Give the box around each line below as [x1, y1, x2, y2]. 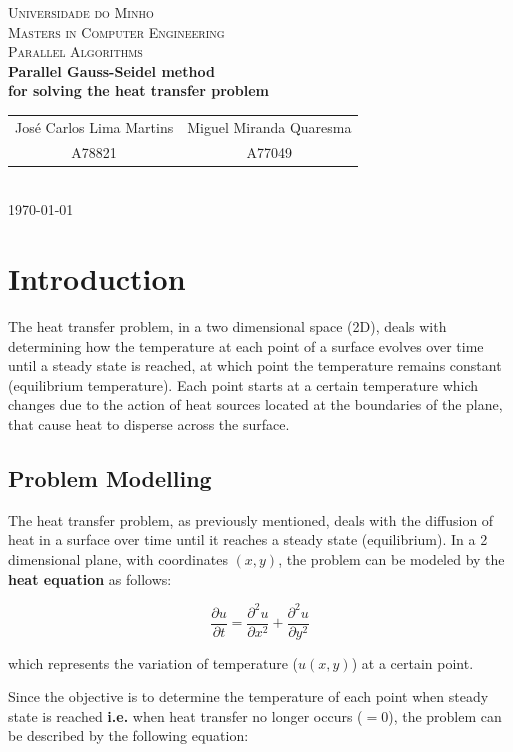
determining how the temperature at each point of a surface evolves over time [8, 335, 484, 356]
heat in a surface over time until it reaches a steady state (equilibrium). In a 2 [8, 529, 488, 550]
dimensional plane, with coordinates [8, 548, 228, 569]
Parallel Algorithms [8, 41, 143, 62]
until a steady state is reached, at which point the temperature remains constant [8, 355, 502, 376]
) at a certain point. [351, 652, 474, 673]
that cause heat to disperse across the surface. [8, 413, 290, 434]
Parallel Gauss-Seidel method [8, 60, 215, 81]
